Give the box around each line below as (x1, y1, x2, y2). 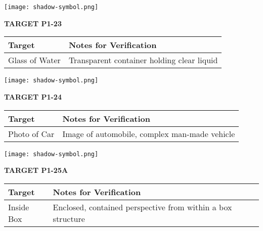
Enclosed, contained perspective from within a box (53, 201, 232, 213)
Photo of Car (8, 127, 55, 140)
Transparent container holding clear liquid (68, 54, 218, 66)
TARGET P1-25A (4, 165, 68, 175)
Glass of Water (8, 54, 61, 66)
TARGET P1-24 (4, 91, 62, 102)
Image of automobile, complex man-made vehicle (62, 127, 235, 140)
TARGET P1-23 (4, 18, 62, 28)
